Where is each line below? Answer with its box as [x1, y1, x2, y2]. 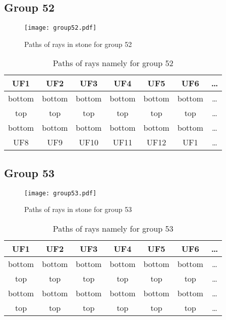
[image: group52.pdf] [24, 24, 97, 32]
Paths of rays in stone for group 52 [24, 38, 132, 49]
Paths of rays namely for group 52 [52, 57, 174, 69]
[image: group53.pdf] [24, 189, 97, 197]
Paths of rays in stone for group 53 [24, 204, 132, 215]
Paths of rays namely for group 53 [52, 222, 174, 234]
